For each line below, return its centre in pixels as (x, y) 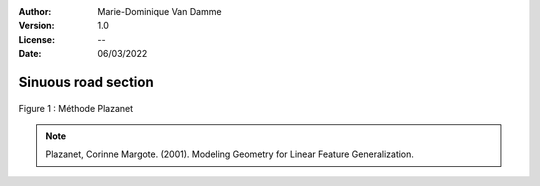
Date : (30, 54)
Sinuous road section (86, 81)
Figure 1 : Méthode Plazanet (76, 108)
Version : (36, 26)
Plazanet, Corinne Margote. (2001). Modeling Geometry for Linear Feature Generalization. (230, 154)
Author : (35, 11)
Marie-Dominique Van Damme (159, 11)
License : (36, 39)
